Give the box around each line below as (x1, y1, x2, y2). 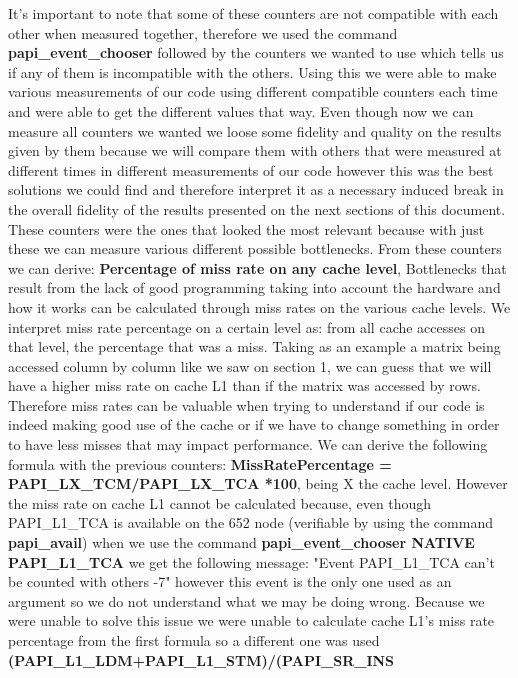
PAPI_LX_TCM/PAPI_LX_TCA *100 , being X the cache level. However (8, 473, 508, 494)
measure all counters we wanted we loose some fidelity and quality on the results (8, 120, 502, 141)
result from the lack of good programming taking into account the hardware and (8, 277, 501, 298)
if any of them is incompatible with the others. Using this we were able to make (8, 61, 497, 82)
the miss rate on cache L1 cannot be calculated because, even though (8, 492, 432, 513)
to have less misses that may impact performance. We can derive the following (8, 434, 488, 455)
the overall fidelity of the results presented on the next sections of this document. (8, 198, 506, 219)
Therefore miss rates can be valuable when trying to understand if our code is (8, 394, 485, 415)
